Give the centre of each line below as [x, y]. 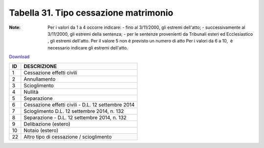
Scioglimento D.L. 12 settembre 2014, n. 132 [74, 111]
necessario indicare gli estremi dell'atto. [88, 48]
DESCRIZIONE [40, 66]
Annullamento [40, 79]
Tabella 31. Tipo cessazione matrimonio [91, 13]
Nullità [31, 92]
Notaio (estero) [41, 130]
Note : [15, 27]
